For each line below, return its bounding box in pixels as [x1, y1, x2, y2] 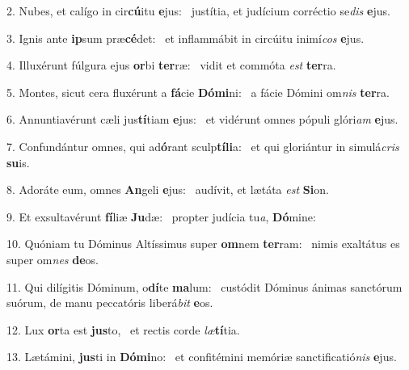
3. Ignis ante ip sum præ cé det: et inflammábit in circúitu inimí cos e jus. [6, 29, 365, 46]
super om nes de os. [6, 250, 99, 267]
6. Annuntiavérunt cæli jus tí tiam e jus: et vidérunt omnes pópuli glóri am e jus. [6, 111, 398, 128]
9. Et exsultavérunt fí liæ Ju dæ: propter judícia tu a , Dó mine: [6, 208, 316, 225]
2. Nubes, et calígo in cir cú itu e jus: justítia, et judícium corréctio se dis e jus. [6, 2, 390, 19]
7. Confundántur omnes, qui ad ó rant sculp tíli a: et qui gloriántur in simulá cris [6, 137, 399, 154]
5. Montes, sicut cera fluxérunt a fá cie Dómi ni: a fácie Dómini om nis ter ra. [6, 83, 390, 100]
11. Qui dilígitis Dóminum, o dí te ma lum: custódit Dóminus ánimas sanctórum [6, 278, 403, 295]
